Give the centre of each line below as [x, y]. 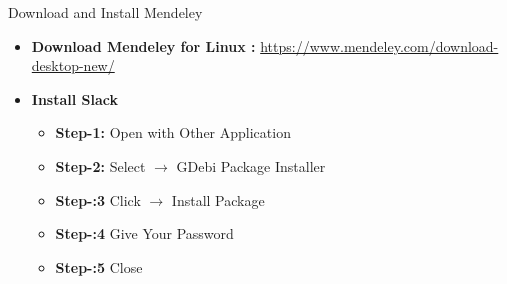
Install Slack [75, 98]
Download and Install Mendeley [105, 12]
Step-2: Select [100, 165]
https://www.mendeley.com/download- [379, 45]
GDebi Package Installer [251, 165]
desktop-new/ [73, 65]
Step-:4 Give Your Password [144, 233]
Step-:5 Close [99, 266]
